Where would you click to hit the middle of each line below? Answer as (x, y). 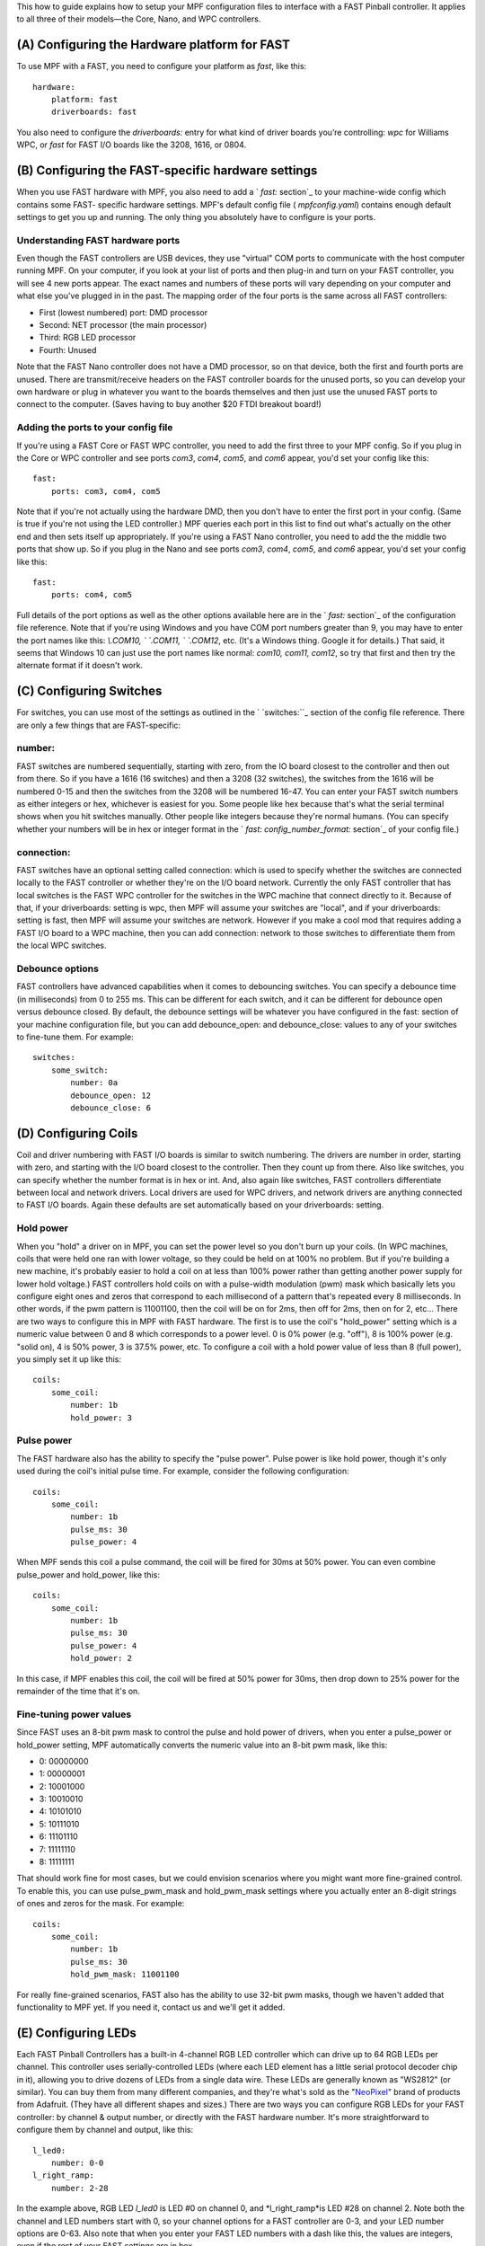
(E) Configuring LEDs (76, 2033)
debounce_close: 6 (111, 1108)
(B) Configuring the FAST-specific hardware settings (167, 171)
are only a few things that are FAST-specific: (99, 725)
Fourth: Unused (68, 349)
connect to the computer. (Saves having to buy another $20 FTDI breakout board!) (169, 404)
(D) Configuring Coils (77, 1133)
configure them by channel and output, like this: (105, 2130)
